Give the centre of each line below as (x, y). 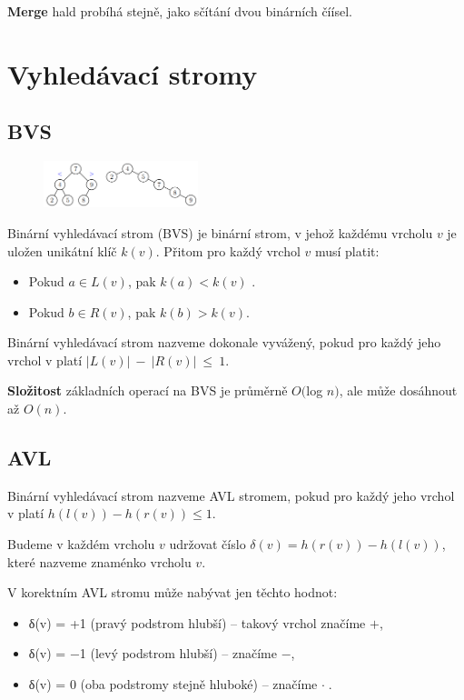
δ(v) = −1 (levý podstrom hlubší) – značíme (153, 653)
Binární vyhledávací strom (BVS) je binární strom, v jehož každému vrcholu (220, 232)
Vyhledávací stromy (133, 73)
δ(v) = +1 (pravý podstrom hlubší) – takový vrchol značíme (197, 622)
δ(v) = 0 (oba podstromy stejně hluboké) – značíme (173, 684)
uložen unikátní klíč (62, 250)
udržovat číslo (207, 544)
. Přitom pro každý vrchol (228, 250)
